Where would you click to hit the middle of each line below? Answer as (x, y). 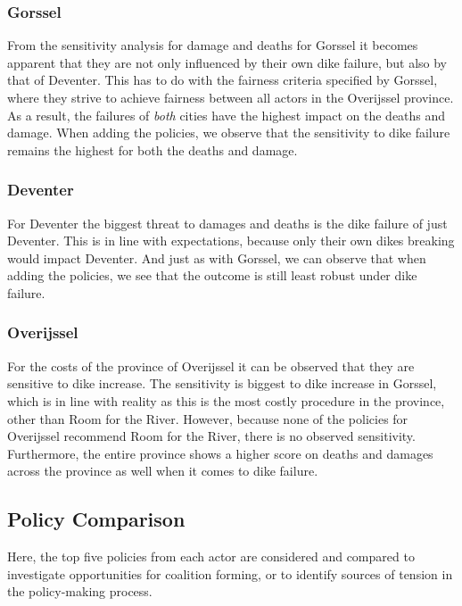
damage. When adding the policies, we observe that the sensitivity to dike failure (229, 133)
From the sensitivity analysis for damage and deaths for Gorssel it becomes (213, 45)
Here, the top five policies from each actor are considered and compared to (211, 556)
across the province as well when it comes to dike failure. (163, 471)
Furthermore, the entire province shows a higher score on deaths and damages (220, 453)
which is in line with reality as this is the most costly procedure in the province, (226, 400)
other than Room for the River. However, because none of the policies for (208, 418)
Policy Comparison (96, 519)
